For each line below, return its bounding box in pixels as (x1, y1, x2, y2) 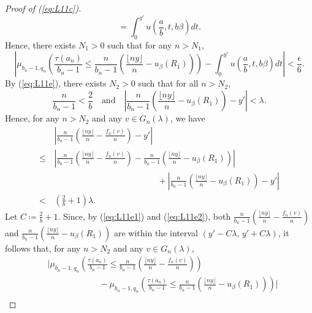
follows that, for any (5, 241, 81, 254)
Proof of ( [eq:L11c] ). (5, 2, 82, 14)
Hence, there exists (5, 38, 76, 51)
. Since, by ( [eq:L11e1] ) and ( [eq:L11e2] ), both (58, 209, 231, 222)
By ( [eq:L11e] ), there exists (5, 77, 107, 90)
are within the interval (113, 226, 198, 239)
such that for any (107, 38, 172, 51)
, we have (170, 112, 205, 125)
